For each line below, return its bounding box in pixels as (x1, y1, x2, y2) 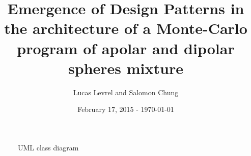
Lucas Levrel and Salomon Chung (73, 87, 179, 97)
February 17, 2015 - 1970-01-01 (77, 104, 174, 114)
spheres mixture (68, 57, 183, 78)
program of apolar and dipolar (17, 37, 235, 58)
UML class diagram (18, 142, 79, 152)
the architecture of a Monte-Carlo (4, 18, 247, 38)
